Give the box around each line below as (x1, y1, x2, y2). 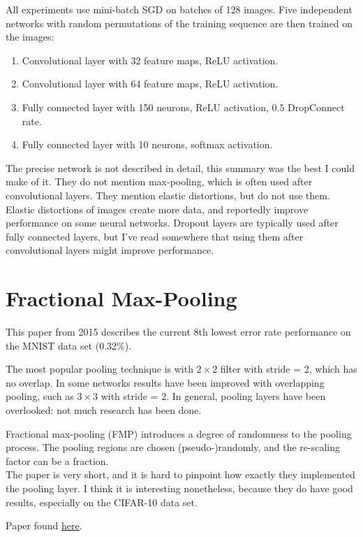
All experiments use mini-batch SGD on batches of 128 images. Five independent (6, 2, 353, 16)
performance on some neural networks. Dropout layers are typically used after (6, 215, 339, 230)
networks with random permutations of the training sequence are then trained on (6, 15, 353, 30)
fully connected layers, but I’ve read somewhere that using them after (6, 229, 304, 243)
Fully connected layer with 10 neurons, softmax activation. (22, 137, 273, 152)
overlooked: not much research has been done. (6, 403, 202, 417)
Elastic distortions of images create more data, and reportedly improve (6, 201, 309, 216)
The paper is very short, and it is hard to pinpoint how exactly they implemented (6, 467, 355, 482)
